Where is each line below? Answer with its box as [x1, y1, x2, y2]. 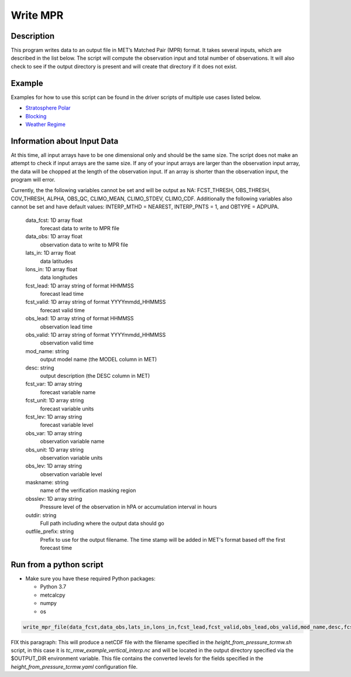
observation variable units [40, 454, 103, 461]
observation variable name [40, 438, 105, 445]
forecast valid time [40, 306, 85, 313]
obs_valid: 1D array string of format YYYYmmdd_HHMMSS [25, 331, 166, 338]
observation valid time [40, 340, 94, 347]
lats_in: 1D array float [25, 249, 76, 257]
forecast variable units [40, 405, 94, 412]
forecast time [40, 545, 73, 552]
